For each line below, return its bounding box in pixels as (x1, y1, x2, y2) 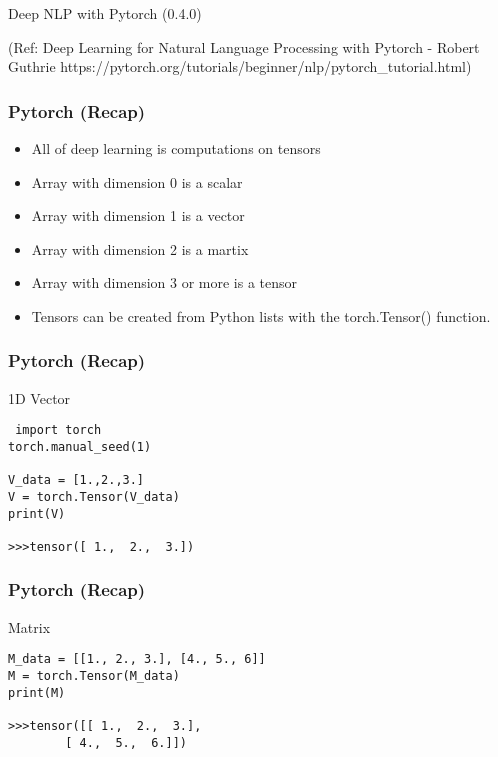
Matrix (8, 616, 51, 637)
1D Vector (8, 387, 71, 408)
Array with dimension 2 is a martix (31, 238, 249, 259)
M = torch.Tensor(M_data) (8, 669, 180, 684)
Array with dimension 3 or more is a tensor (31, 272, 298, 293)
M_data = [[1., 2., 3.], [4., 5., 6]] (8, 652, 266, 667)
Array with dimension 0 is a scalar (31, 171, 243, 192)
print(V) (8, 506, 66, 521)
